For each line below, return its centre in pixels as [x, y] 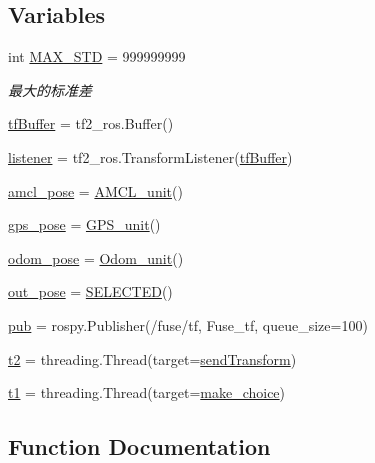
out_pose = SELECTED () [90, 291]
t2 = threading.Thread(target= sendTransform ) [152, 358]
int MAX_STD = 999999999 [97, 56]
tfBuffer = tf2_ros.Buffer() [91, 123]
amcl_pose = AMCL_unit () [95, 190]
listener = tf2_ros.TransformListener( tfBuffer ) [150, 156]
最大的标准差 [50, 89]
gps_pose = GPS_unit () [84, 224]
